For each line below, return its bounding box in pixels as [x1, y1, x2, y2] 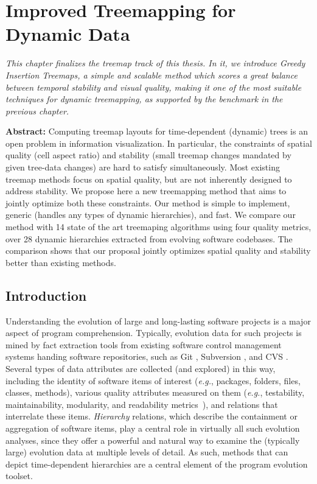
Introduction [5, 286, 87, 304]
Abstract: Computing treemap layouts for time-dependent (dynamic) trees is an [5, 125, 308, 138]
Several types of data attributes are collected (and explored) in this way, [5, 362, 276, 374]
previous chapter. [5, 104, 69, 117]
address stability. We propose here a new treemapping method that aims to [5, 184, 287, 197]
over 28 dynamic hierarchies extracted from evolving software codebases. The [5, 232, 293, 245]
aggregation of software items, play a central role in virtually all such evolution [5, 421, 300, 434]
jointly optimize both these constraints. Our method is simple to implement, [5, 196, 290, 209]
